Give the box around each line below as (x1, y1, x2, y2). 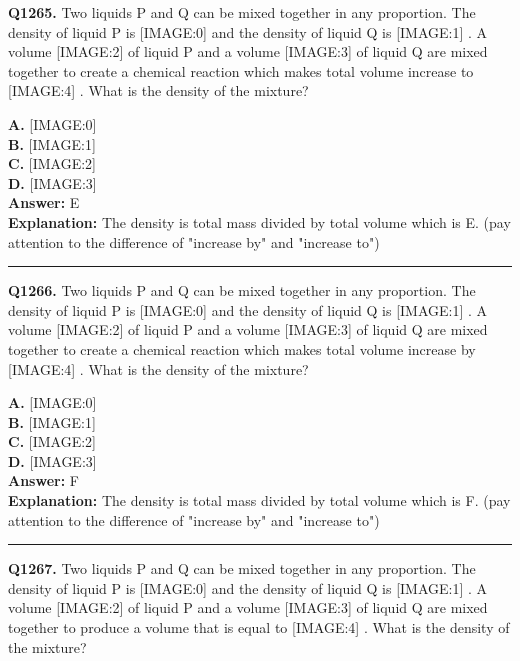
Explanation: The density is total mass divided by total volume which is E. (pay (8, 211, 511, 232)
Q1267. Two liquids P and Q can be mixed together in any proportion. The (8, 558, 476, 579)
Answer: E (8, 192, 80, 213)
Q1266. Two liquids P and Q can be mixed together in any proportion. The (8, 280, 476, 301)
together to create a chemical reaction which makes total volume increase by (8, 338, 476, 359)
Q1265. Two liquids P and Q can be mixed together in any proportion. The (8, 2, 476, 22)
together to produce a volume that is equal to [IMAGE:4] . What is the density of (8, 617, 510, 638)
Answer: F (8, 470, 79, 491)
